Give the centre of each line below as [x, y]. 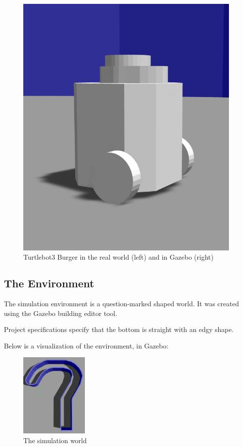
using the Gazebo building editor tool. [61, 313]
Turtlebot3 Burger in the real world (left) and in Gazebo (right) [119, 257]
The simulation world [55, 440]
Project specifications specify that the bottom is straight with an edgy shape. [119, 329]
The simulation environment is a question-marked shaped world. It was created [121, 303]
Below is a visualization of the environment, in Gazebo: [86, 345]
